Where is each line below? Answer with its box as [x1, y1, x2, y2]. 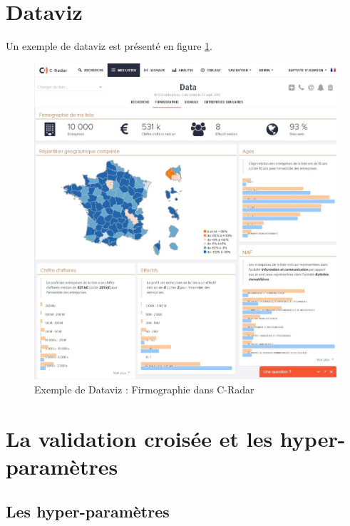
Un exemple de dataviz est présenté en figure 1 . [6, 38, 212, 53]
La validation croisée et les [6, 423, 273, 453]
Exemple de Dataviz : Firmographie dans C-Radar [34, 381, 254, 396]
